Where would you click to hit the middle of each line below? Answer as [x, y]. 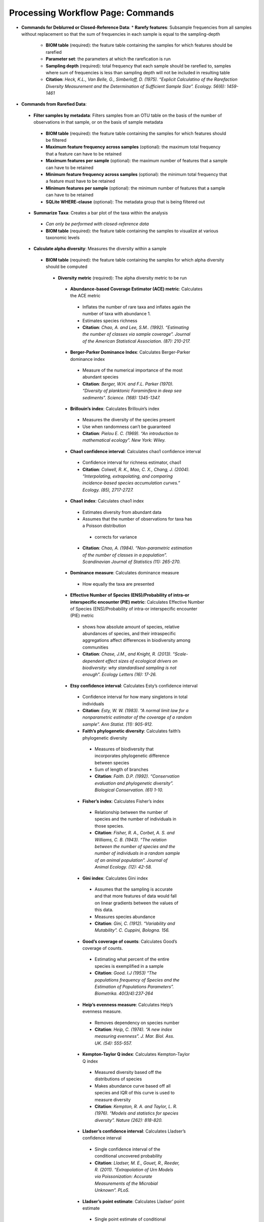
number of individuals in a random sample [137, 853]
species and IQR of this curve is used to [135, 1093]
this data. [104, 910]
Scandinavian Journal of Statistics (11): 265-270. [132, 562]
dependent [93, 661]
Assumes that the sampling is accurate [134, 889]
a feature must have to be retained [80, 181]
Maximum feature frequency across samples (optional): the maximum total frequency [133, 147]
